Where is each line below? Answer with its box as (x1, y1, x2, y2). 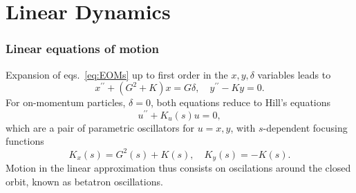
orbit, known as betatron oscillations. (6, 174, 163, 188)
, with (230, 120, 256, 134)
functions (6, 134, 44, 148)
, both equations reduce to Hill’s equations (150, 95, 331, 110)
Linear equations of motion (6, 40, 159, 57)
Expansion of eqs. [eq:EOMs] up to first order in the (6, 67, 228, 81)
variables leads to (257, 67, 331, 81)
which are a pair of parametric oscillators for (6, 120, 194, 134)
